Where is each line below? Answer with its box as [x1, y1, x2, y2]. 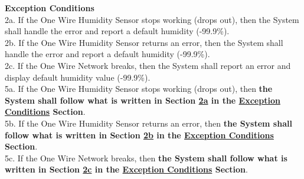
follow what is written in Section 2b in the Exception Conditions [5, 128, 274, 141]
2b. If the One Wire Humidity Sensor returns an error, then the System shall [5, 36, 283, 48]
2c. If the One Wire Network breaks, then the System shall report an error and [5, 59, 291, 71]
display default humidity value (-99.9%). [5, 71, 151, 83]
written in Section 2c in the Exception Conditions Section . [5, 163, 248, 175]
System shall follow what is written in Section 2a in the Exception [5, 94, 280, 106]
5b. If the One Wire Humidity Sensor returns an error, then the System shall [5, 117, 292, 129]
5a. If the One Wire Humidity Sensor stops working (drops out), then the [5, 82, 273, 95]
